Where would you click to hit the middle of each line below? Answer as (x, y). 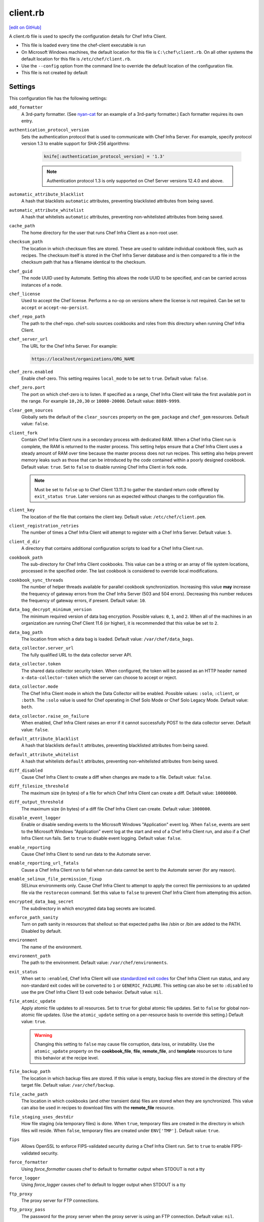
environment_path (30, 956)
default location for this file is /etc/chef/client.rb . (76, 59)
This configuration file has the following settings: (58, 98)
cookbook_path (26, 557)
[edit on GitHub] (25, 27)
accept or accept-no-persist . (55, 307)
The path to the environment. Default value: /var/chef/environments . (95, 962)
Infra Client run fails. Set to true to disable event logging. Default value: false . (101, 838)
